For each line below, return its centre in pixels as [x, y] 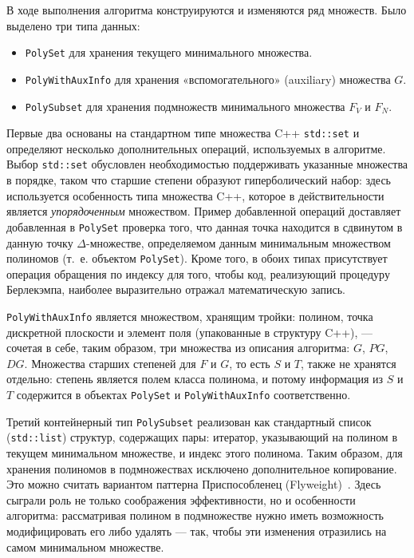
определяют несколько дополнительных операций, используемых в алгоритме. [196, 148]
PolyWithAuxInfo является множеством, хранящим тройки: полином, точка [190, 316]
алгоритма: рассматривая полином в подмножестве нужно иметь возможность [195, 515]
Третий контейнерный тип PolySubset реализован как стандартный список [189, 421]
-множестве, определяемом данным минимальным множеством [239, 242]
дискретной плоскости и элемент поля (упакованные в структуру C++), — [190, 332]
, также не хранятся [348, 363]
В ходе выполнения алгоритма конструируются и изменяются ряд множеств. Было [207, 10]
